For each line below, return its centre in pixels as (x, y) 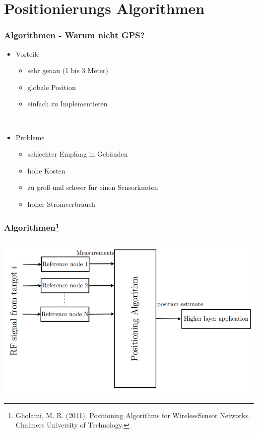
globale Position (52, 87)
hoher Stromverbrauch (61, 204)
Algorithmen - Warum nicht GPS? (74, 35)
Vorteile (28, 53)
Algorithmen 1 (32, 227)
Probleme (30, 137)
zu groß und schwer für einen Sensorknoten (93, 187)
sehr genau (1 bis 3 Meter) (68, 70)
